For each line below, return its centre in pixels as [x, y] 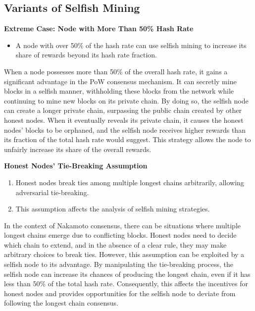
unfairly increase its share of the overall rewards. [78, 149]
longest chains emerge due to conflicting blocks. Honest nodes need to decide [120, 235]
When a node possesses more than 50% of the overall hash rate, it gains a [116, 71]
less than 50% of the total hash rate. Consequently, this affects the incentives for [126, 284]
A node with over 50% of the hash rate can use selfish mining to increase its [131, 45]
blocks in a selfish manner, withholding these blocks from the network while [119, 91]
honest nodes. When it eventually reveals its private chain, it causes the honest [124, 120]
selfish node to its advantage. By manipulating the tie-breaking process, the [119, 264]
